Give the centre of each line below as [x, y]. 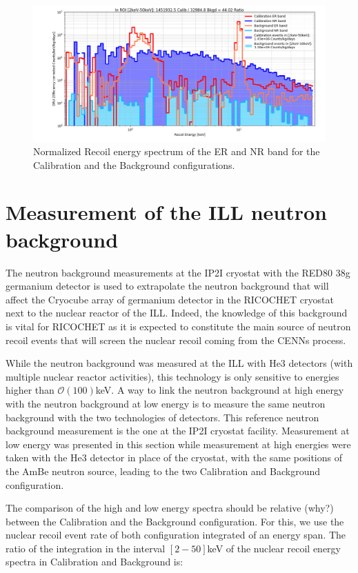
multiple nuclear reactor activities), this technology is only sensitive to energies [172, 376]
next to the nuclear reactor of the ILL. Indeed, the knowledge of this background [177, 313]
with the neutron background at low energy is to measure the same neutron [166, 403]
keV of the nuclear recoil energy [274, 548]
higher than [30, 390]
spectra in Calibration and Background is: [95, 562]
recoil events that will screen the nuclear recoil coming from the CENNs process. [176, 340]
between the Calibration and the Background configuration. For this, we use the [175, 521]
